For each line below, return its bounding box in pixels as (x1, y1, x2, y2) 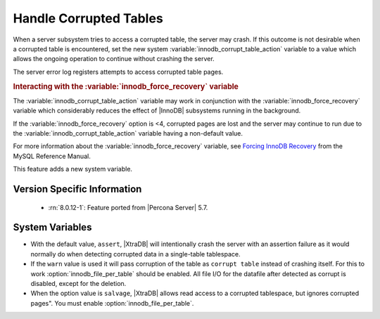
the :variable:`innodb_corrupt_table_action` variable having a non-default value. (13, 129, 243, 137)
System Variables (13, 221, 92, 233)
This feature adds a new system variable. (13, 165, 133, 174)
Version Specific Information (13, 183, 142, 195)
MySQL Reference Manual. (13, 152, 91, 160)
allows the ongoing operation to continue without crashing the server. (13, 55, 215, 63)
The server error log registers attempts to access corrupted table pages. (13, 67, 224, 76)
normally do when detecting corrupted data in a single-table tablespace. (30, 249, 241, 258)
